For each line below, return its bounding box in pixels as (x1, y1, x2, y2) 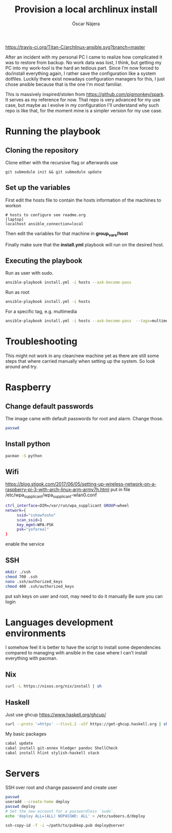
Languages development (5, 616, 114, 628)
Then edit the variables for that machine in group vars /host (5, 230, 128, 238)
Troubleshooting (5, 336, 78, 347)
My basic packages (5, 730, 47, 737)
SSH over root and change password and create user (5, 784, 118, 791)
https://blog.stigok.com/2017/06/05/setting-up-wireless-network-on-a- (5, 481, 157, 487)
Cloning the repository (5, 146, 79, 154)
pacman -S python (5, 453, 42, 458)
